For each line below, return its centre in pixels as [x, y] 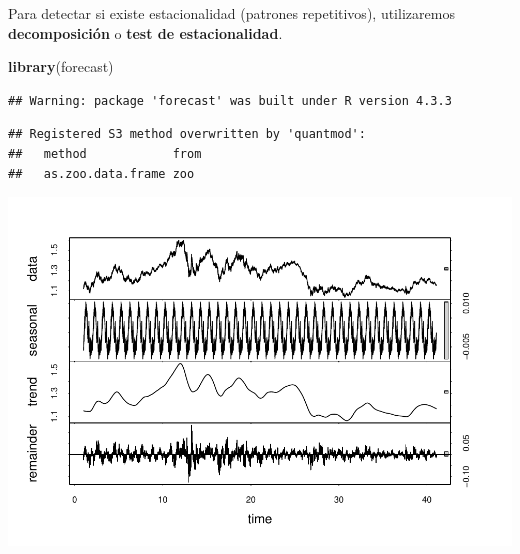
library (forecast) [61, 66]
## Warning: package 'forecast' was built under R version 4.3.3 [230, 100]
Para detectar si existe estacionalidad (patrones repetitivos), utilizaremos [231, 13]
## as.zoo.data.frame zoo [101, 173]
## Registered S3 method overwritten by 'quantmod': [187, 134]
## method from [105, 153]
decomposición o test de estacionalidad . [145, 32]
